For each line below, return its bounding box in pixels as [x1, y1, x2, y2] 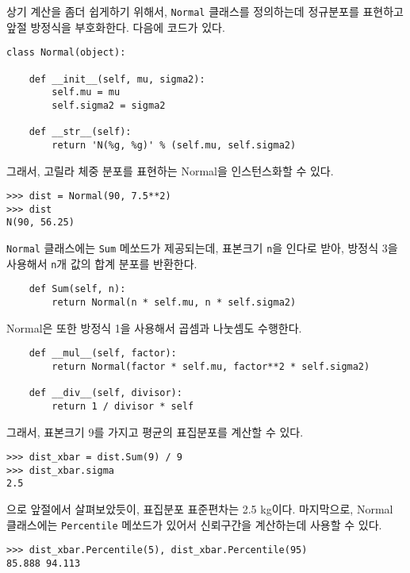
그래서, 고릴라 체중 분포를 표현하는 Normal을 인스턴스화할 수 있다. [6, 162, 334, 179]
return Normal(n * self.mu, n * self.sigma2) [52, 297, 297, 309]
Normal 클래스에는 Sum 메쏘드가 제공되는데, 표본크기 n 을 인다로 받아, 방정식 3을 [6, 240, 398, 256]
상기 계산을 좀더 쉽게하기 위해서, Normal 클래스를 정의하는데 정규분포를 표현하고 [6, 3, 404, 19]
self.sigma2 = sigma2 [52, 99, 166, 111]
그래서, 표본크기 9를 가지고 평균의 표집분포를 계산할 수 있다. [6, 423, 304, 440]
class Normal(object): [6, 47, 126, 59]
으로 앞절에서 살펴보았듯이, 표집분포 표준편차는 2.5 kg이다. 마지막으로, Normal [6, 501, 393, 517]
